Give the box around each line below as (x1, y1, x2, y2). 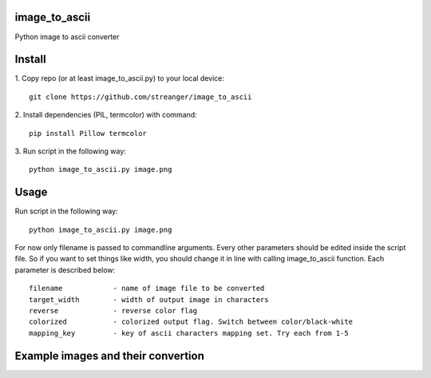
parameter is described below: (14, 265, 116, 275)
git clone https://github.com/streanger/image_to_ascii (29, 92, 252, 101)
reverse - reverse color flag (29, 306, 198, 316)
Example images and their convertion (14, 348, 205, 363)
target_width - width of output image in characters (29, 295, 269, 304)
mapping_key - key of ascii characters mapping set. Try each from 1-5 (29, 328, 349, 337)
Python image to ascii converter (14, 32, 120, 42)
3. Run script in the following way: (14, 146, 127, 156)
